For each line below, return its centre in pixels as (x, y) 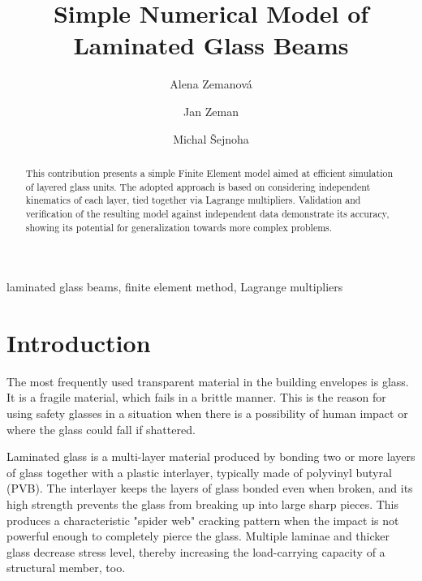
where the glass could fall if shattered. (101, 429)
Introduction (79, 342)
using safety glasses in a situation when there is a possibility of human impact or (207, 413)
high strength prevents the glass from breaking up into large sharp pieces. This (202, 504)
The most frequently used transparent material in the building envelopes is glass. (208, 381)
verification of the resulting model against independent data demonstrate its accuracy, (207, 213)
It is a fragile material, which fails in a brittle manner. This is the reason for (196, 397)
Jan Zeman (211, 111)
